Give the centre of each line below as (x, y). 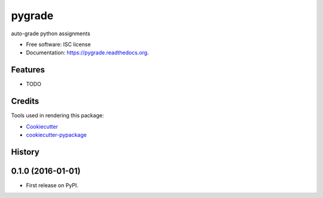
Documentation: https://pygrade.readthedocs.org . (87, 53)
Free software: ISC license (58, 44)
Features (28, 70)
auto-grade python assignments (51, 33)
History (25, 152)
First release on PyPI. (52, 185)
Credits (25, 101)
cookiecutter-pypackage (56, 135)
